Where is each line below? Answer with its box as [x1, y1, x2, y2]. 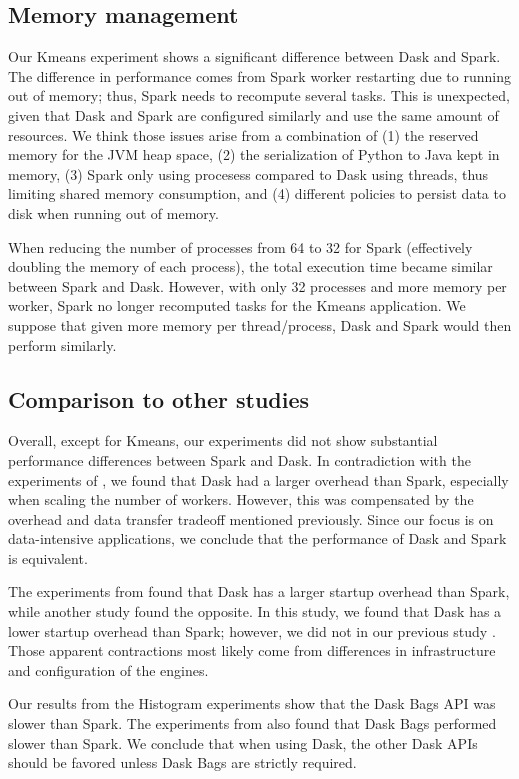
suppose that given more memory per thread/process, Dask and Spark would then [8, 314, 512, 335]
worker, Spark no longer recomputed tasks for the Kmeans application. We [8, 295, 466, 316]
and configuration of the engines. [8, 659, 209, 680]
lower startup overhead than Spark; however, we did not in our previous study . [8, 620, 496, 641]
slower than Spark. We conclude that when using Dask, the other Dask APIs [8, 732, 478, 753]
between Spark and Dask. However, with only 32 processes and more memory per [8, 275, 507, 296]
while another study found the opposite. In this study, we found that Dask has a [8, 601, 502, 622]
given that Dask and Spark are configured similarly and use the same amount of [8, 104, 499, 125]
